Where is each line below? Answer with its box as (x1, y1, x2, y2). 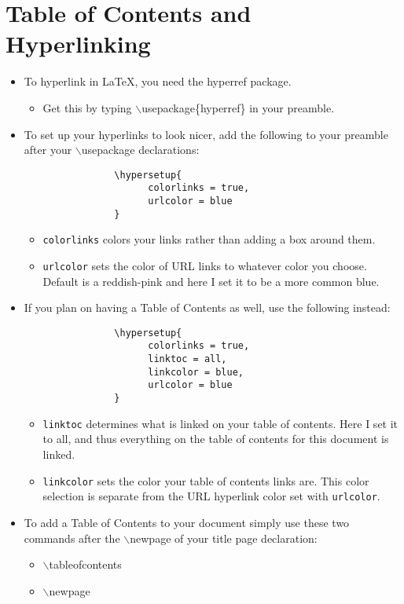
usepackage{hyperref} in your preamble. (141, 99, 335, 115)
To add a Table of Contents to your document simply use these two (24, 514, 350, 530)
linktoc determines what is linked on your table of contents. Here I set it (42, 415, 398, 431)
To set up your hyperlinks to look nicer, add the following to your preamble (24, 126, 388, 142)
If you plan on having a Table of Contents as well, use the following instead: (24, 299, 391, 316)
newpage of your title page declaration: (130, 529, 318, 546)
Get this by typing (42, 99, 132, 115)
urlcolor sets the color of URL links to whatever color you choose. (42, 257, 367, 273)
